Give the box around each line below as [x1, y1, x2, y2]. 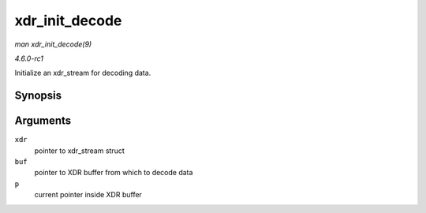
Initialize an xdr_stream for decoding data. [14, 68, 151, 78]
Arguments [14, 114, 72, 128]
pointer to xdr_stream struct [34, 146, 125, 155]
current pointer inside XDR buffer [34, 190, 142, 200]
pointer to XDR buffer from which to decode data [34, 168, 193, 177]
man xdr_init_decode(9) [14, 39, 92, 49]
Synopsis [14, 89, 62, 103]
